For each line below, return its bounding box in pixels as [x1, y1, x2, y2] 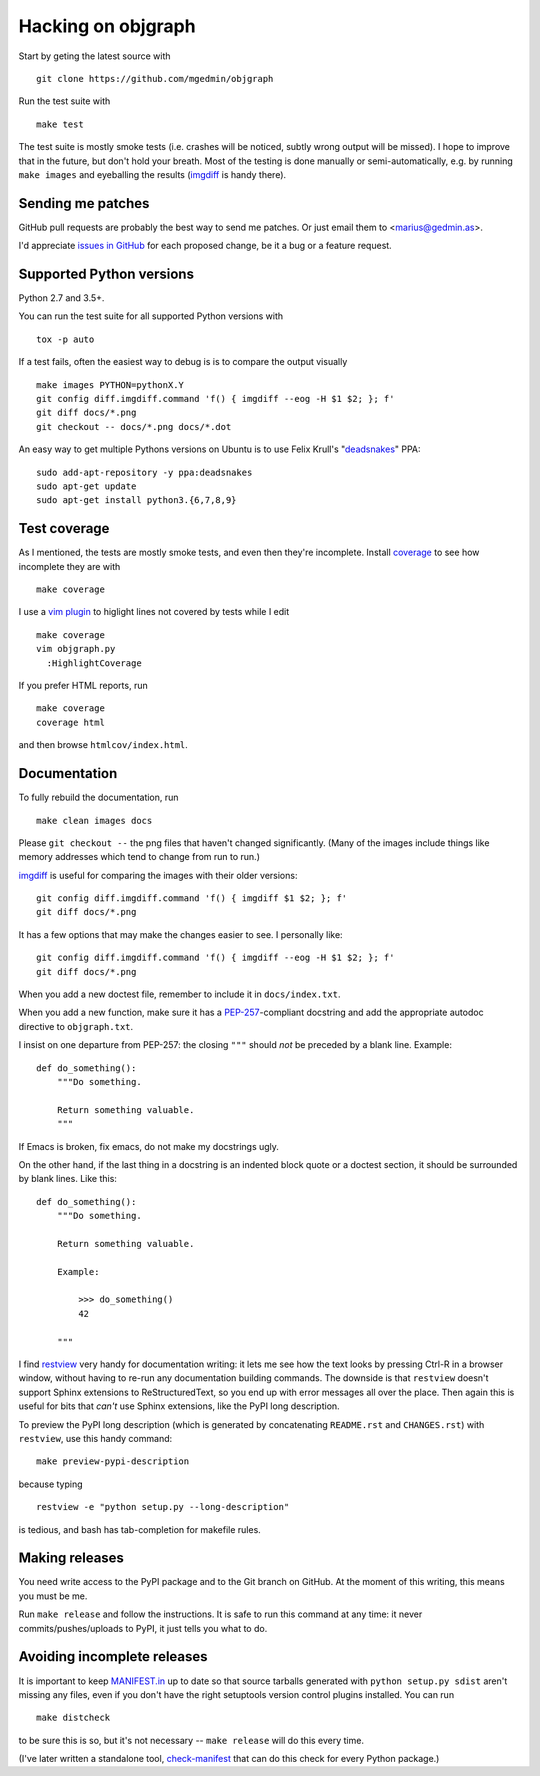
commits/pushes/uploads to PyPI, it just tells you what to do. [18, 1622, 268, 1634]
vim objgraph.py [36, 643, 116, 655]
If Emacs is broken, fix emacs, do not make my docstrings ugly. [18, 1140, 280, 1152]
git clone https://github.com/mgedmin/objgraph [36, 73, 274, 84]
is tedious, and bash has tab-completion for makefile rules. [18, 1523, 262, 1535]
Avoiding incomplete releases [18, 1648, 209, 1665]
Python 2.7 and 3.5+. [18, 292, 105, 304]
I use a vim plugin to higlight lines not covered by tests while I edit [18, 606, 290, 618]
